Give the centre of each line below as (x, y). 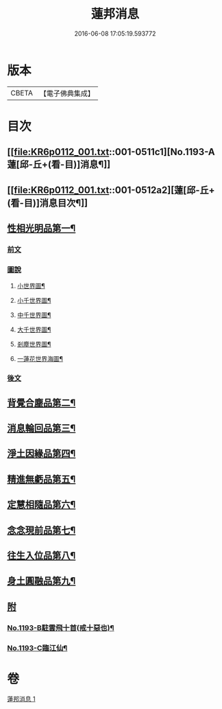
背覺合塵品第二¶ (41, 403)
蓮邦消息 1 (21, 699)
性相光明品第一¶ (41, 228)
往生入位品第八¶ (41, 556)
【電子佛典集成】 (67, 93)
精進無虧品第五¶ (41, 479)
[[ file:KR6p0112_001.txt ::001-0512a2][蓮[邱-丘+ (111, 190)
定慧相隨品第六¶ (41, 505)
